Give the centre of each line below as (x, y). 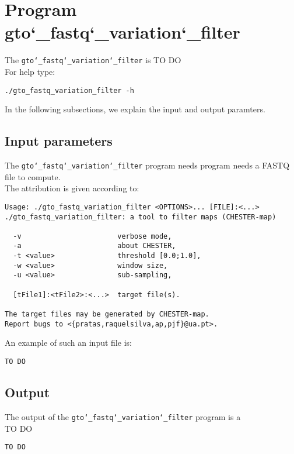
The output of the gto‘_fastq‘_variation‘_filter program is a (123, 416)
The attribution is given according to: (72, 188)
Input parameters (59, 141)
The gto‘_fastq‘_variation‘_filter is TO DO (93, 60)
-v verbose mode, (92, 236)
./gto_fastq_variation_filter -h (69, 90)
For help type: (30, 71)
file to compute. (33, 176)
